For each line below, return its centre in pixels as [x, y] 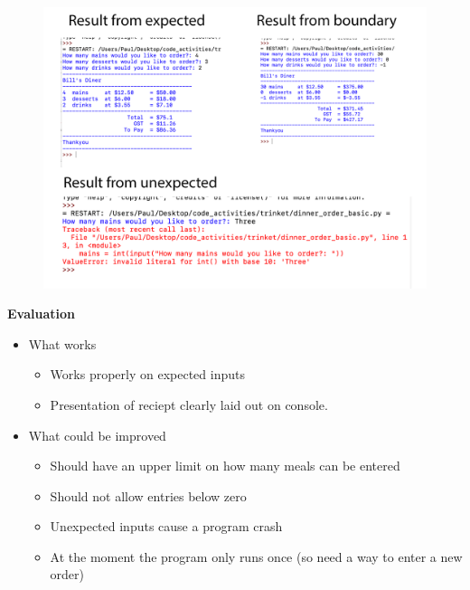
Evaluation [41, 314]
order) [67, 574]
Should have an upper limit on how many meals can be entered [225, 466]
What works [62, 343]
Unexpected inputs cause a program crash [166, 526]
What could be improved [97, 435]
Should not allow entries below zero [148, 495]
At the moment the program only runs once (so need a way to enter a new [256, 556]
